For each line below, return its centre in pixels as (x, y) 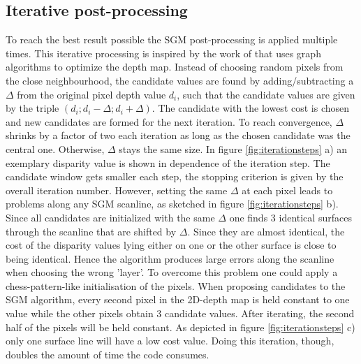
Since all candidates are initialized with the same (110, 217)
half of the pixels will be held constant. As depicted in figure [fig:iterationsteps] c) (180, 327)
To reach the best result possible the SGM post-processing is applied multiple (172, 39)
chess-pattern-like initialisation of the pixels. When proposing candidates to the (176, 285)
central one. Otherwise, (55, 148)
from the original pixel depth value (91, 94)
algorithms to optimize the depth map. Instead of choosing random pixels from (175, 67)
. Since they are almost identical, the (266, 231)
